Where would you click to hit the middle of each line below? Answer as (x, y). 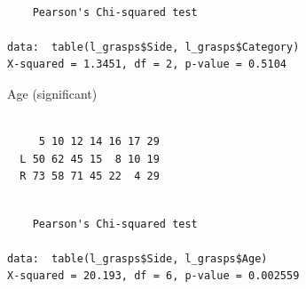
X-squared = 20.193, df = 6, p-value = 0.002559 (153, 276)
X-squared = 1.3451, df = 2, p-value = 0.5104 (147, 64)
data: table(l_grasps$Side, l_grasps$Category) (153, 47)
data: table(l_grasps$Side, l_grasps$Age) (137, 258)
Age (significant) (52, 93)
